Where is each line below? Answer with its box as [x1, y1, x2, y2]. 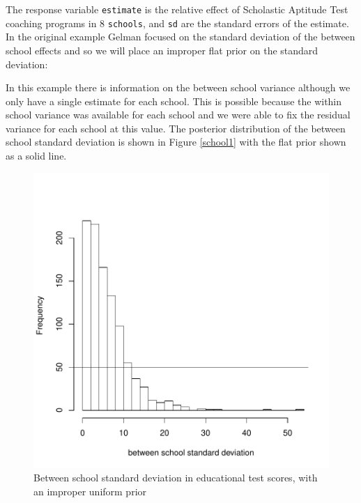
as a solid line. [6, 148, 67, 163]
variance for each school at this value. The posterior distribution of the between [6, 121, 346, 135]
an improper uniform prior [33, 483, 147, 498]
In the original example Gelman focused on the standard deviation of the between [6, 29, 355, 44]
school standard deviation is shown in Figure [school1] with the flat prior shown [6, 134, 346, 149]
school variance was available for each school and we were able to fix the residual [6, 107, 351, 122]
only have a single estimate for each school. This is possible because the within [6, 93, 342, 108]
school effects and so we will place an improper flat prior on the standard [6, 42, 318, 57]
